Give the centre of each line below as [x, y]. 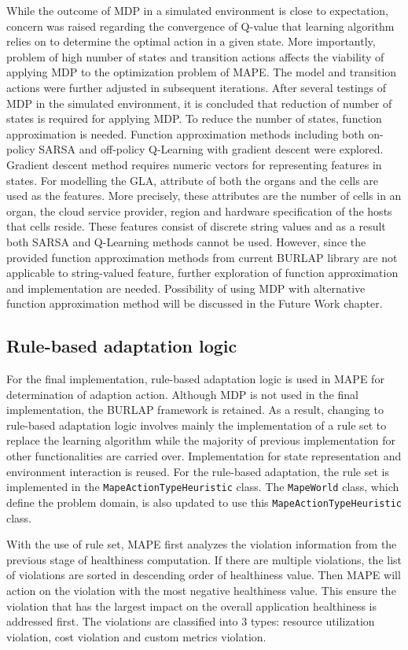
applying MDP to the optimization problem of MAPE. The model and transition [202, 72]
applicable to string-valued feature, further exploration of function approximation [202, 273]
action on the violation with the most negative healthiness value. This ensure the [201, 590]
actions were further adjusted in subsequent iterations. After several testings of [197, 87]
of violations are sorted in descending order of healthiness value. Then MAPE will [204, 575]
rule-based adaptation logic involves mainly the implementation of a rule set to [197, 425]
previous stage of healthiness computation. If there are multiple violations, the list [204, 559]
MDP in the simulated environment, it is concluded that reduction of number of [199, 103]
